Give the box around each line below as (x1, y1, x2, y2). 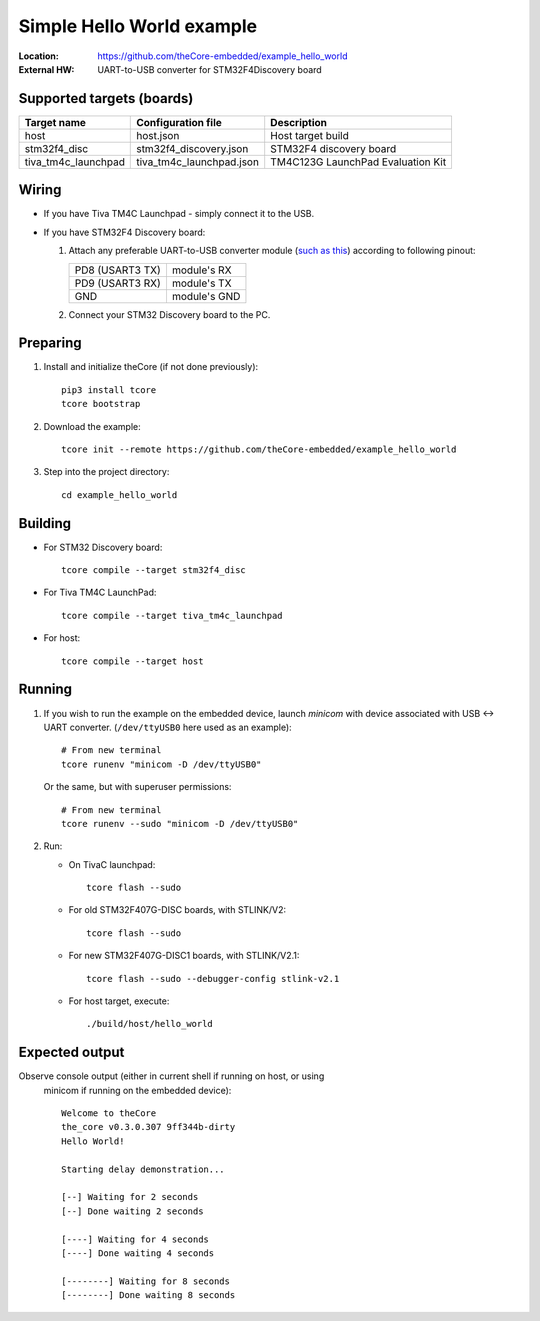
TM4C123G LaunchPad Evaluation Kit (270, 155, 447, 169)
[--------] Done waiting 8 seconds (61, 1290, 236, 1301)
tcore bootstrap (61, 398, 141, 410)
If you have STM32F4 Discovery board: (43, 226, 206, 238)
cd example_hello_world (61, 489, 178, 500)
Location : (18, 50, 59, 62)
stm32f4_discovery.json (136, 141, 249, 155)
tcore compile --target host (61, 655, 204, 667)
